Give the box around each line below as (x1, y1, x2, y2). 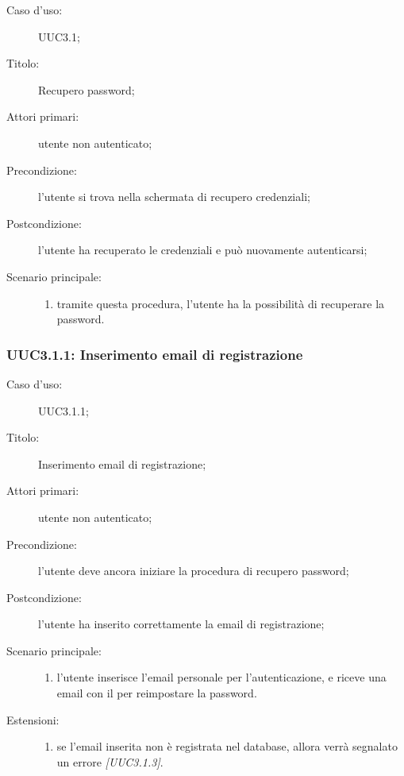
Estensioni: (6, 711, 60, 728)
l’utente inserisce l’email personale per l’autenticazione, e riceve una (56, 669, 387, 685)
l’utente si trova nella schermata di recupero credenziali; (38, 188, 310, 205)
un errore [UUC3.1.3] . (56, 753, 164, 770)
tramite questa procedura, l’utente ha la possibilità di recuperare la (56, 295, 385, 311)
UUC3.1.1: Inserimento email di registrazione (6, 344, 303, 364)
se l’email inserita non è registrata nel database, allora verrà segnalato (56, 738, 398, 755)
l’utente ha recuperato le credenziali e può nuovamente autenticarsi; (38, 241, 367, 258)
